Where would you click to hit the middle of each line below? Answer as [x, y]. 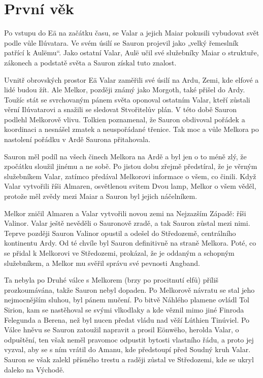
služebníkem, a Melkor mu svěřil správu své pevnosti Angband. [102, 263]
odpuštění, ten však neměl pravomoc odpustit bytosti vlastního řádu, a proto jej [129, 339]
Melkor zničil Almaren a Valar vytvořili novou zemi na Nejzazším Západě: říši [125, 213]
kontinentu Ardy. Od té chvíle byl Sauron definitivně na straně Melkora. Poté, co [130, 243]
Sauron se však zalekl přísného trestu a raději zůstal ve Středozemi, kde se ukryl [129, 359]
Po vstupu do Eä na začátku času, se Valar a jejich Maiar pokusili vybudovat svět [132, 33]
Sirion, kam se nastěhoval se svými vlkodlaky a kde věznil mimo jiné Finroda [124, 309]
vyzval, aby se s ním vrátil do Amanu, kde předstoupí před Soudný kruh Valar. [127, 349]
